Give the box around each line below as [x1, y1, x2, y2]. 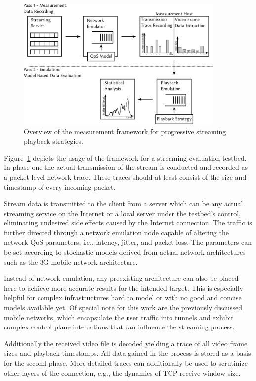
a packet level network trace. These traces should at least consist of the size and [4, 171, 247, 182]
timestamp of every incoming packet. [4, 181, 116, 192]
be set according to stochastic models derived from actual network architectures [4, 247, 246, 257]
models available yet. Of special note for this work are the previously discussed [4, 302, 243, 313]
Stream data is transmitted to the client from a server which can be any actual [4, 198, 243, 209]
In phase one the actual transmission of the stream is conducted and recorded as [4, 162, 248, 172]
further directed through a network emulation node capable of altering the [4, 227, 229, 237]
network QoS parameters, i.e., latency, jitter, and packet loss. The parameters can [4, 237, 252, 247]
